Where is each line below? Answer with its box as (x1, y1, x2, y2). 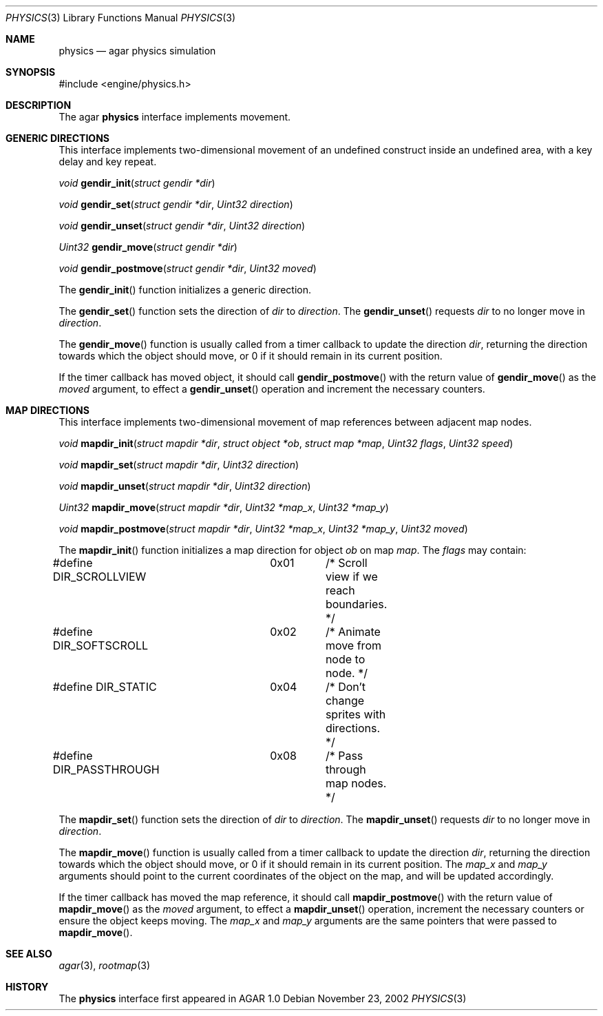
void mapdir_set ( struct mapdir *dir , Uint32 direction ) (59, 459, 299, 470)
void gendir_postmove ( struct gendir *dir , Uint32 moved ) (59, 262, 317, 274)
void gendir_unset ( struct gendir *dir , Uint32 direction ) (59, 220, 306, 231)
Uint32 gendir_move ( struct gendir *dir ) (59, 241, 237, 253)
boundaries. (325, 597, 388, 611)
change (325, 694, 365, 707)
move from (325, 639, 381, 652)
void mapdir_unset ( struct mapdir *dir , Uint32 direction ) (59, 480, 311, 492)
